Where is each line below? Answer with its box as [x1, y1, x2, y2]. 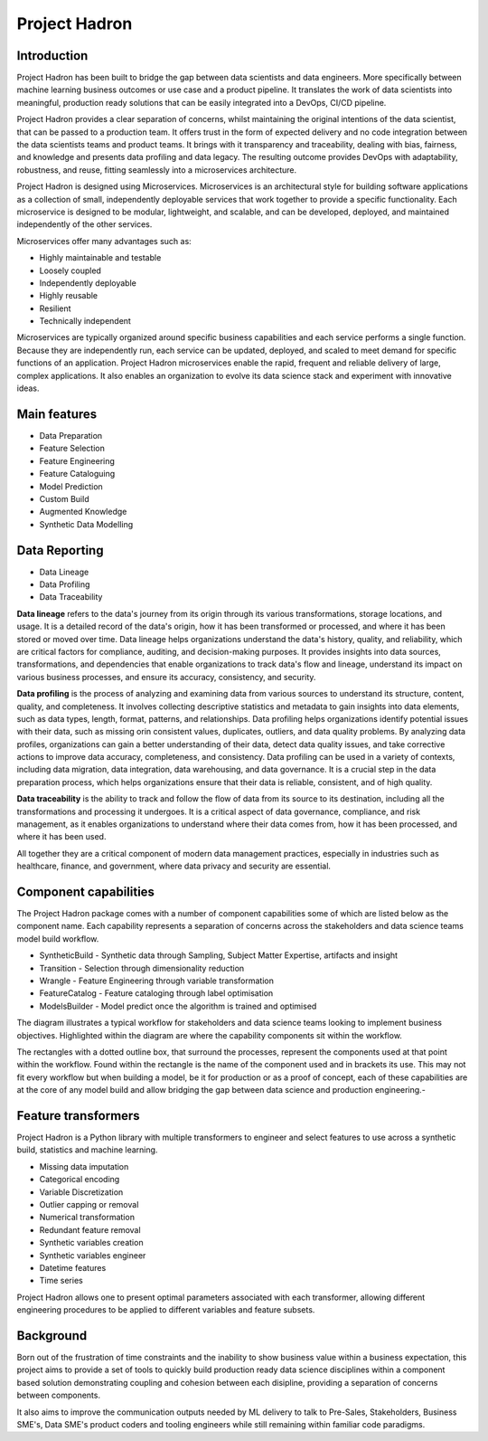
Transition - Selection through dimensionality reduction [39, 962, 245, 973]
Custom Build [39, 493, 89, 504]
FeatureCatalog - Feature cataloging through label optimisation [39, 988, 274, 999]
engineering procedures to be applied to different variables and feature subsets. [16, 1304, 315, 1315]
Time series [39, 1275, 83, 1286]
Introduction [16, 48, 89, 63]
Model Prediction [39, 480, 103, 492]
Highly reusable [39, 290, 99, 301]
